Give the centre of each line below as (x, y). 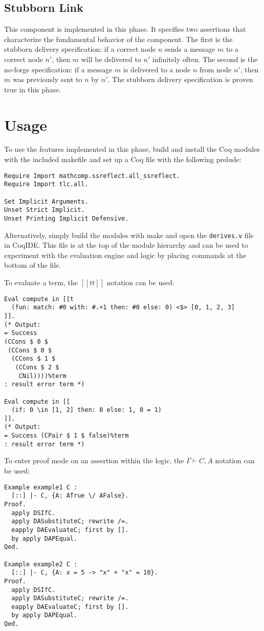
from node (215, 69)
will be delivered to (111, 59)
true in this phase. (33, 89)
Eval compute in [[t (39, 299)
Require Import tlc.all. (46, 184)
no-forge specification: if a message (58, 69)
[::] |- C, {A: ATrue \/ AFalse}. (70, 496)
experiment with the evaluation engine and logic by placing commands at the (125, 255)
